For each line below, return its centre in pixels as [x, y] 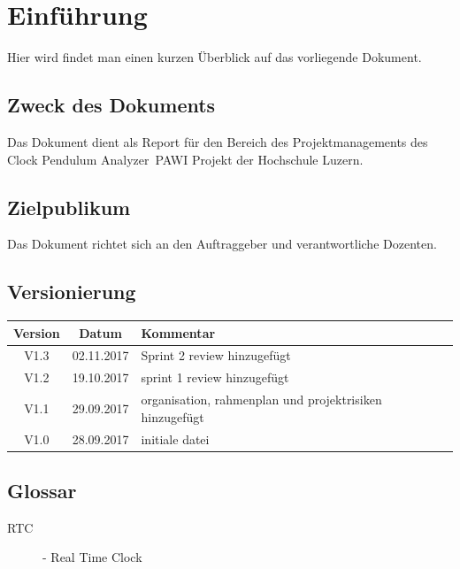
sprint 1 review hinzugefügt [215, 377]
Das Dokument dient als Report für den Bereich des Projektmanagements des [218, 141]
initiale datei [175, 438]
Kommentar [178, 332]
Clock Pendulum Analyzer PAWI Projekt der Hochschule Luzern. [185, 159]
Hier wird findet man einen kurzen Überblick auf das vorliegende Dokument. [215, 57]
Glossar [42, 491]
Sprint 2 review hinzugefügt [216, 355]
